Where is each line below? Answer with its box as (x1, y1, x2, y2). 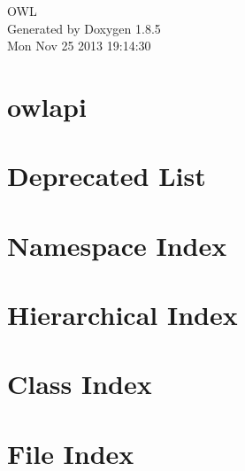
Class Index (7, 366, 152, 402)
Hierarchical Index (7, 297, 238, 333)
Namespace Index (7, 227, 227, 263)
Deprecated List (7, 158, 206, 194)
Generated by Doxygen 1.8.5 (7, 19, 161, 37)
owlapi (7, 88, 87, 124)
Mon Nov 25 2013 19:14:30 (7, 36, 151, 55)
